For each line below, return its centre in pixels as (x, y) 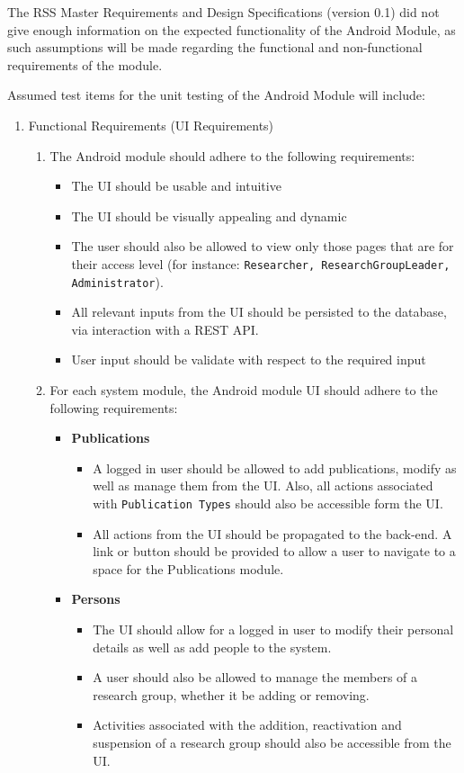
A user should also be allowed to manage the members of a (255, 677)
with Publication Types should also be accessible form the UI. (268, 503)
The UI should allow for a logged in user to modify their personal (273, 629)
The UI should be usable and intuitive (176, 186)
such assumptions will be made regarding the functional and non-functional (215, 47)
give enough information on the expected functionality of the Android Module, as (232, 29)
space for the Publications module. (188, 568)
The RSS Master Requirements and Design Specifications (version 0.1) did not (223, 12)
